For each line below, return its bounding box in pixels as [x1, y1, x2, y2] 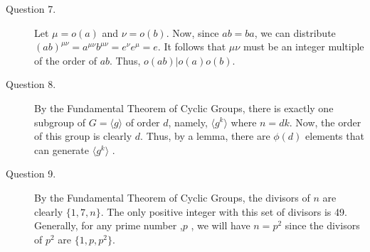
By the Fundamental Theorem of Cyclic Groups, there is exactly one [34, 100, 334, 115]
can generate [34, 142, 90, 157]
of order [125, 114, 160, 129]
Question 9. [6, 166, 56, 181]
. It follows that [157, 39, 226, 54]
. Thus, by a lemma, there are [140, 128, 270, 143]
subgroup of [34, 114, 86, 129]
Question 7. [6, 1, 56, 16]
